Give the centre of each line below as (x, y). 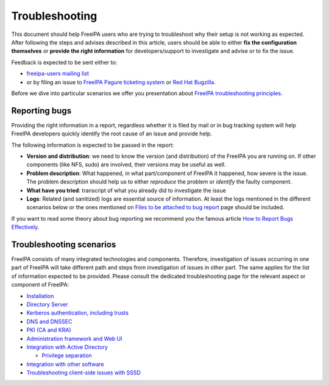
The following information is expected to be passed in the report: (93, 145)
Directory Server (47, 304)
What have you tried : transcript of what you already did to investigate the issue (126, 190)
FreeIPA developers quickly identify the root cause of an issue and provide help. (112, 134)
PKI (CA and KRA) (49, 330)
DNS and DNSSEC (49, 321)
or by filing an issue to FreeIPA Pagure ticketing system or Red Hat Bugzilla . (121, 82)
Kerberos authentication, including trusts (78, 313)
